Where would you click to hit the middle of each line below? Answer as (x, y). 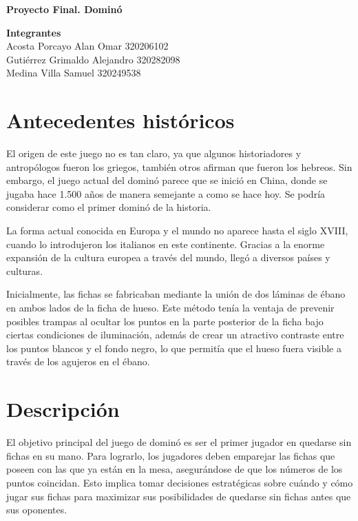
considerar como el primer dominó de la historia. (109, 207)
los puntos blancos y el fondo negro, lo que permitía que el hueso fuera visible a (174, 348)
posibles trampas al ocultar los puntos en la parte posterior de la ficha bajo (165, 321)
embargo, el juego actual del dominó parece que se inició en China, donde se (167, 180)
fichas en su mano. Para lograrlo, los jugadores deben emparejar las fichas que (171, 455)
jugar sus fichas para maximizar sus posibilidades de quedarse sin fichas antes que (179, 496)
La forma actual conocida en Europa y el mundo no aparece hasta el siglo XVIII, (177, 231)
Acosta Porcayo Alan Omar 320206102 (87, 46)
